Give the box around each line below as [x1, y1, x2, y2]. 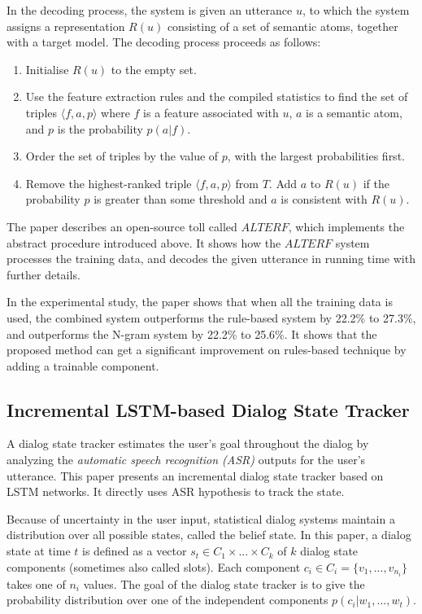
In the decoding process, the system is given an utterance [7, 2, 293, 18]
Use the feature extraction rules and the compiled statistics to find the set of [25, 88, 408, 105]
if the [363, 174, 390, 191]
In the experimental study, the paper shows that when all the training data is [7, 293, 393, 310]
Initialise [25, 60, 69, 77]
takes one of [7, 575, 66, 592]
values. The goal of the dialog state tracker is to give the [83, 575, 365, 592]
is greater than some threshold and [94, 191, 268, 208]
